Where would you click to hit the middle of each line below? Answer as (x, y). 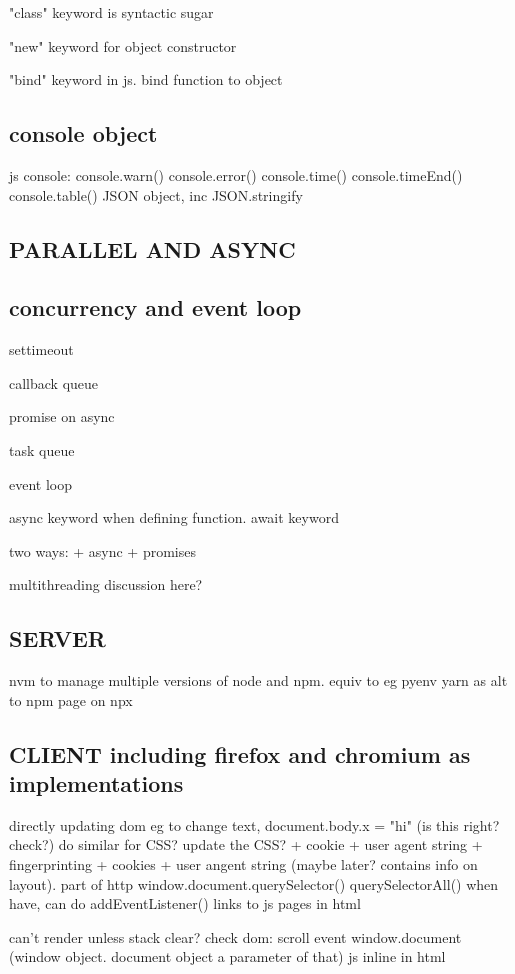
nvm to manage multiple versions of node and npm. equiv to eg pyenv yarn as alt (258, 680)
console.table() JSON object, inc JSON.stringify (156, 194)
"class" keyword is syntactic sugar (111, 12)
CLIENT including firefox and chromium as (240, 753)
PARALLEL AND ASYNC (152, 248)
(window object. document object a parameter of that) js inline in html (227, 956)
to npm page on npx (71, 699)
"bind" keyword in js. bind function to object (146, 79)
